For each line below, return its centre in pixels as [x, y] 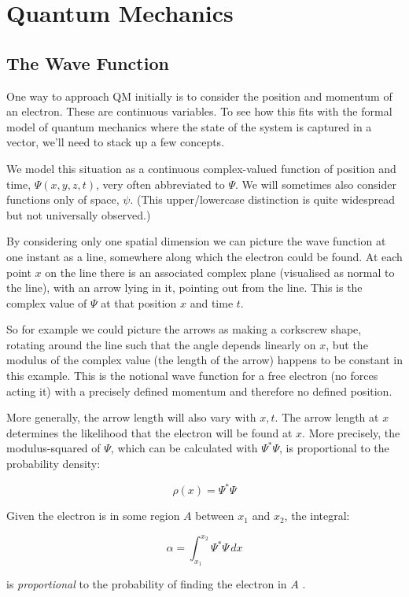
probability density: [53, 464]
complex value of [47, 302]
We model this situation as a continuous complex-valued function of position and [201, 168]
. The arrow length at [327, 417]
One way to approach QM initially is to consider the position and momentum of [199, 96]
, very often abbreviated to [160, 184]
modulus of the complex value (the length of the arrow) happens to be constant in [204, 360]
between [215, 516]
